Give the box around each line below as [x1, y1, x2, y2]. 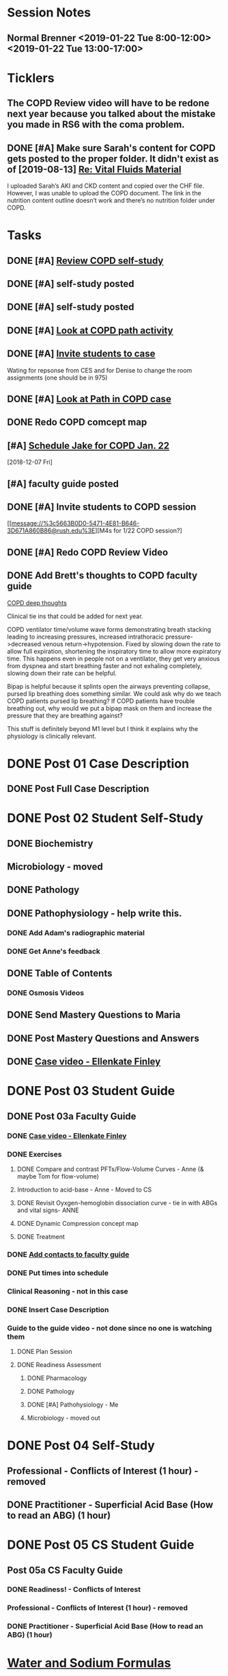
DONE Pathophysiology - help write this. [7, 907, 182, 919]
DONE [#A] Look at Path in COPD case [7, 393, 172, 405]
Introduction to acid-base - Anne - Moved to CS [16, 1185, 152, 1194]
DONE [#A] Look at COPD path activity [7, 324, 173, 336]
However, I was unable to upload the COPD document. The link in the [7, 188, 201, 197]
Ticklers [7, 70, 55, 86]
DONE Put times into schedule [7, 1268, 109, 1277]
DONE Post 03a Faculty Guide [7, 1110, 137, 1122]
